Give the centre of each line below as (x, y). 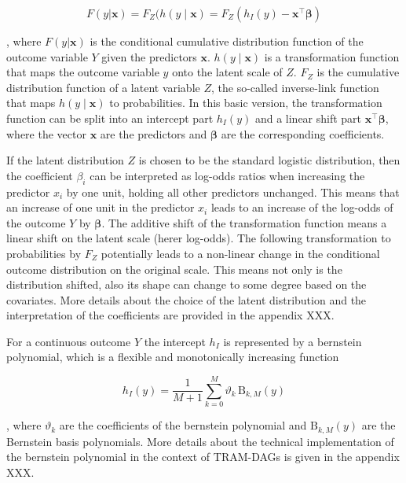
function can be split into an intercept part (110, 118)
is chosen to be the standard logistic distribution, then (269, 160)
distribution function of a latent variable (103, 87)
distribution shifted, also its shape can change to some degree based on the (187, 284)
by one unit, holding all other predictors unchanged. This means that (233, 192)
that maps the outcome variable (83, 72)
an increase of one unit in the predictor (101, 207)
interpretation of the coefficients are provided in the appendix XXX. (170, 315)
